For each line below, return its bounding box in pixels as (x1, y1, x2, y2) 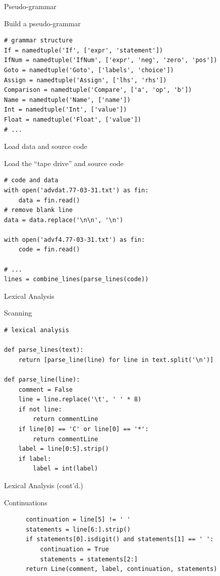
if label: (18, 455, 51, 462)
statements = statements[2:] (40, 555, 138, 563)
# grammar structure (4, 37, 73, 44)
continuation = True (40, 545, 109, 553)
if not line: (18, 405, 62, 413)
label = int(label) (33, 465, 98, 473)
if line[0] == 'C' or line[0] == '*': (18, 425, 149, 433)
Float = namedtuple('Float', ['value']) (4, 116, 142, 123)
